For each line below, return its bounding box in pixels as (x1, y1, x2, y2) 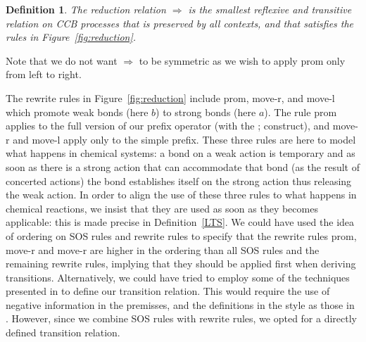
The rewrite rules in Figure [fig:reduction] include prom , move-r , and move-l (6, 90, 335, 105)
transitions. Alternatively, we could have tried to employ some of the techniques (6, 270, 350, 284)
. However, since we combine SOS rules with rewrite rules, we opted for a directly (6, 311, 357, 326)
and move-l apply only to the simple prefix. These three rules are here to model (13, 132, 356, 146)
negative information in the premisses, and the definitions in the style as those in (6, 297, 355, 312)
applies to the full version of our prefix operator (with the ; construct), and (6, 118, 330, 133)
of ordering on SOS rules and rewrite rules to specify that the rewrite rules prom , (6, 228, 357, 243)
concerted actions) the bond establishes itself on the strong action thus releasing (6, 173, 352, 188)
